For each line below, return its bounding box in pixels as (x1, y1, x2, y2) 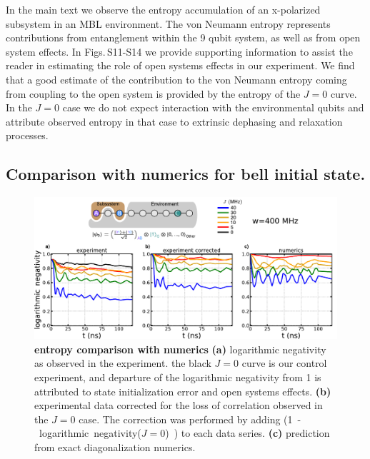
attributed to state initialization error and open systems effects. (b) (34, 383, 331, 398)
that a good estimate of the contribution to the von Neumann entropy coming (6, 71, 347, 86)
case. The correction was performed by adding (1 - (79, 411, 301, 426)
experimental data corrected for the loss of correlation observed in (34, 398, 323, 413)
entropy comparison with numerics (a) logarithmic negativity (34, 341, 326, 356)
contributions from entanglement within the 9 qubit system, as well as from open (6, 30, 361, 45)
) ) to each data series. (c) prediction (165, 425, 330, 440)
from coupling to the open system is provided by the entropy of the (6, 86, 301, 101)
